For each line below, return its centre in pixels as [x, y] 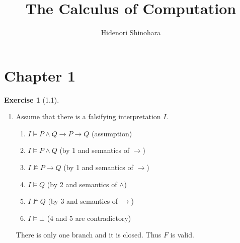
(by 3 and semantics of [83, 201]
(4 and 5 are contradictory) [89, 218]
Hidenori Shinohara [131, 32]
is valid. [182, 235]
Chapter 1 [40, 75]
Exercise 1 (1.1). [32, 99]
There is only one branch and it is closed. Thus [89, 235]
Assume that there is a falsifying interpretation [88, 116]
